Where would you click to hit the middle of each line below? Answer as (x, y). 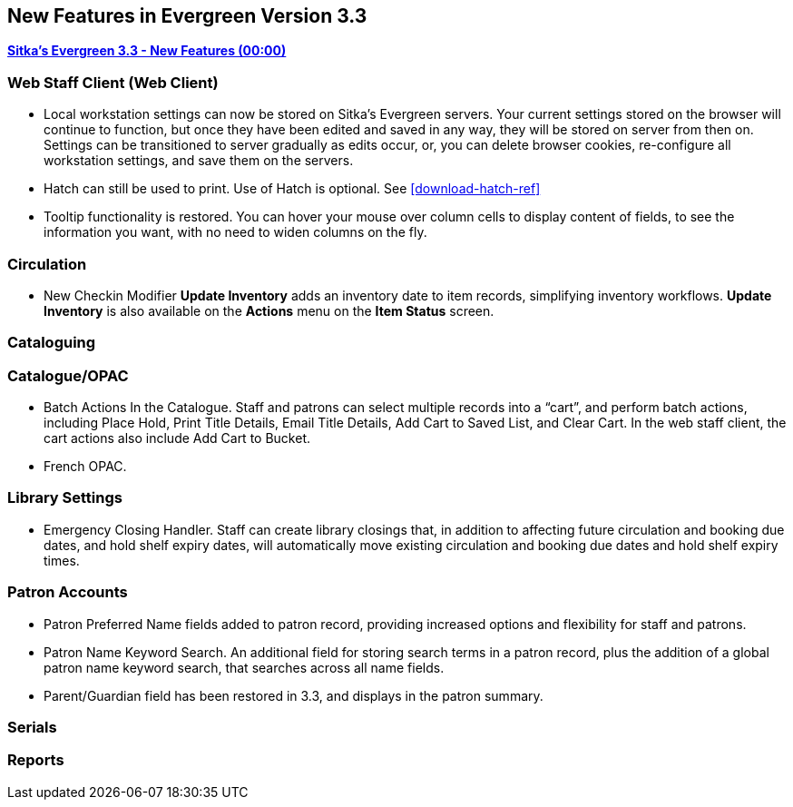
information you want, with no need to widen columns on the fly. (235, 232)
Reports (36, 760)
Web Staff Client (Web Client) (113, 82)
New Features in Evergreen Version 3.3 (187, 16)
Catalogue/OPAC (68, 375)
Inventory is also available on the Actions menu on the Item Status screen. (269, 310)
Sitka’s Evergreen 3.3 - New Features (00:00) (147, 51)
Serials (32, 727)
